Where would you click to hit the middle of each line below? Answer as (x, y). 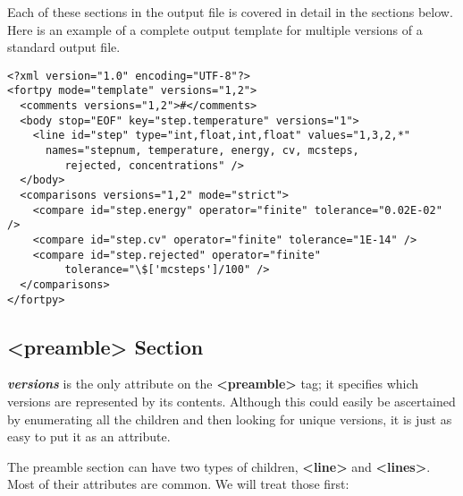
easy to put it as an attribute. (89, 436)
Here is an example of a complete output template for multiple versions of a (215, 29)
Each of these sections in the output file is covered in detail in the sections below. (230, 12)
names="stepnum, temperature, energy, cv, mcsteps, (202, 151)
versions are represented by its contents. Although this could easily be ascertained (231, 402)
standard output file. (64, 47)
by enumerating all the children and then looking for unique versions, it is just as (230, 419)
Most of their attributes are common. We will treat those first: (178, 484)
